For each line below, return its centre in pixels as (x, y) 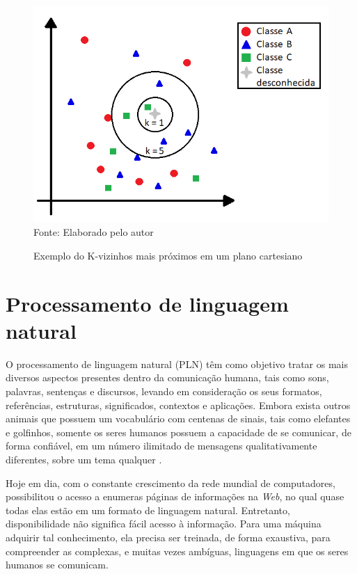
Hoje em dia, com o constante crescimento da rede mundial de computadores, (170, 483)
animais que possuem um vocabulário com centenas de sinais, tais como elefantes (178, 418)
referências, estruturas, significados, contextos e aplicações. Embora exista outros (178, 405)
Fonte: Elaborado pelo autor (94, 232)
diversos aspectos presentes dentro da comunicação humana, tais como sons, (167, 377)
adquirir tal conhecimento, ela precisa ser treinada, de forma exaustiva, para (168, 537)
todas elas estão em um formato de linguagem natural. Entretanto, (148, 510)
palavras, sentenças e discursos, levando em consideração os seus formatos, (164, 391)
